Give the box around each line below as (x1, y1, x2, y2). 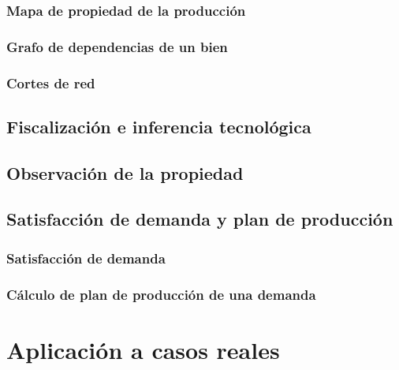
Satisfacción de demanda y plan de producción (6, 207, 393, 231)
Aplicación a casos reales (6, 333, 280, 365)
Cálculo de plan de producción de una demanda (6, 284, 316, 304)
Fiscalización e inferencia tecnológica (6, 114, 311, 138)
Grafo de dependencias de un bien (6, 36, 228, 56)
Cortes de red (6, 73, 95, 92)
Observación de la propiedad (6, 160, 244, 185)
